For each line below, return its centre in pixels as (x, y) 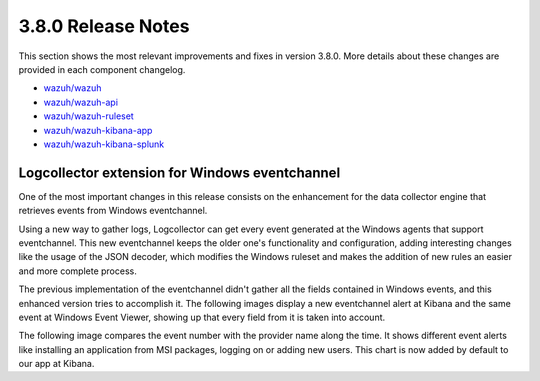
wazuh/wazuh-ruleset (88, 116)
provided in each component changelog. (102, 69)
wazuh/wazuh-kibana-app (98, 130)
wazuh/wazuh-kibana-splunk (104, 144)
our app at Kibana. (56, 364)
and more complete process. (77, 271)
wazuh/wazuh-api (81, 102)
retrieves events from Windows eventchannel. (113, 211)
